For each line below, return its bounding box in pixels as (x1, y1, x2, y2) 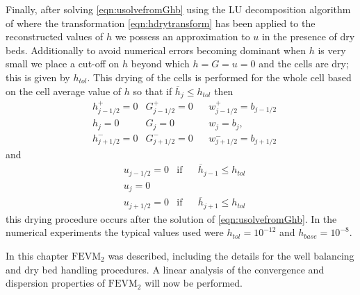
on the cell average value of (6, 83, 122, 98)
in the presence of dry (261, 29, 355, 44)
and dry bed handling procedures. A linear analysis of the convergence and (6, 262, 325, 276)
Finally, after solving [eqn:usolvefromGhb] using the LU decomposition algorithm (6, 2, 351, 16)
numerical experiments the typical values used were (6, 225, 224, 239)
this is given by (6, 69, 70, 84)
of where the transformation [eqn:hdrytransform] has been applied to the (6, 15, 316, 30)
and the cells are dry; (259, 56, 349, 71)
